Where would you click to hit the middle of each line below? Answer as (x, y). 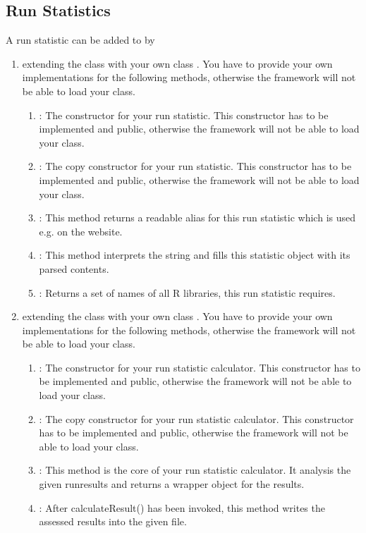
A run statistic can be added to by (80, 40)
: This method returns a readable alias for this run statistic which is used (197, 218)
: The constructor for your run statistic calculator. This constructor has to (200, 367)
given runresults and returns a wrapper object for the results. (172, 484)
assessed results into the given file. (113, 521)
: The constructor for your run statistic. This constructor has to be (184, 115)
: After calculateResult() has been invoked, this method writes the (182, 507)
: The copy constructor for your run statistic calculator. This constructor (196, 418)
